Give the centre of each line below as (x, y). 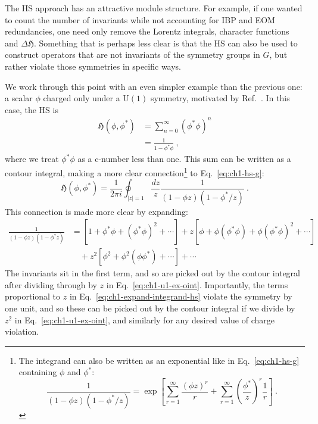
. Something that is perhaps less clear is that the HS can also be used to (166, 43)
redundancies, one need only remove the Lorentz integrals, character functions (147, 31)
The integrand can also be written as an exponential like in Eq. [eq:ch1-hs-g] (159, 360)
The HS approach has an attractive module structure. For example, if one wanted (154, 8)
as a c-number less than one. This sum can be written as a (184, 159)
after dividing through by (51, 284)
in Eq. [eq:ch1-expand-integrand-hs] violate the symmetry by (181, 296)
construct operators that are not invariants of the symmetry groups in (132, 54)
